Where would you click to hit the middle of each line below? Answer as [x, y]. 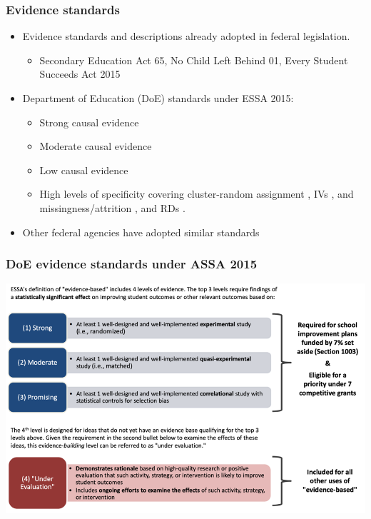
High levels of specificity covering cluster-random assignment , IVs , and [197, 194]
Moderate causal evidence [96, 146]
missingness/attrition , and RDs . [112, 207]
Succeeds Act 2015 [80, 74]
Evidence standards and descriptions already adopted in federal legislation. [186, 36]
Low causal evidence [84, 170]
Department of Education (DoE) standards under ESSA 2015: [158, 98]
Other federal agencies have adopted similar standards [141, 232]
